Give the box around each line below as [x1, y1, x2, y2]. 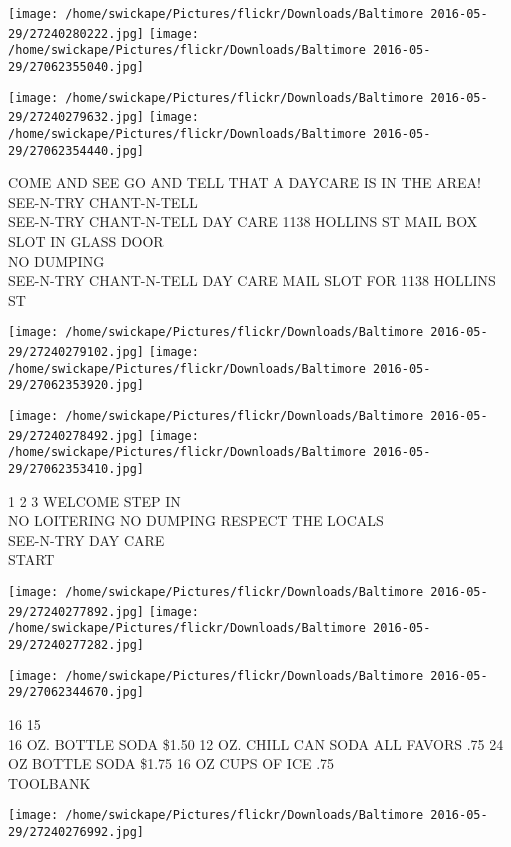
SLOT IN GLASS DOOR [8, 231, 164, 252]
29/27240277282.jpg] [8, 638, 145, 652]
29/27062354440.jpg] [8, 143, 145, 158]
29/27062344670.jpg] [8, 685, 145, 700]
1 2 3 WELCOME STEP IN [8, 490, 181, 511]
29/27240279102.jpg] [8, 345, 145, 360]
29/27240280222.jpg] [8, 26, 145, 41]
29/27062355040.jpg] [8, 59, 145, 74]
